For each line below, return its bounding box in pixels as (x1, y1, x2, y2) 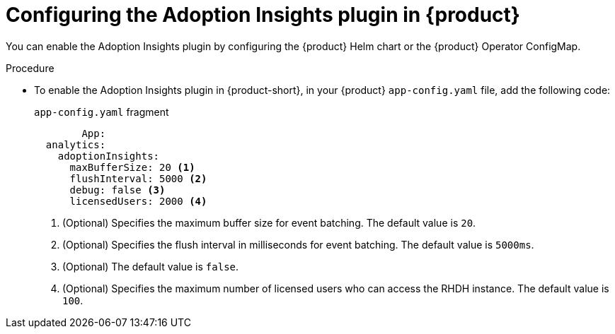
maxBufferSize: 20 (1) (69, 161, 195, 173)
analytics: (45, 138, 106, 150)
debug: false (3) (69, 184, 166, 196)
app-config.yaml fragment (34, 105, 169, 118)
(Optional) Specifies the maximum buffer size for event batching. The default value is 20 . (62, 216, 476, 229)
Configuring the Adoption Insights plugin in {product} (6, 3, 520, 27)
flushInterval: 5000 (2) (69, 172, 207, 184)
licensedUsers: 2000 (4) (69, 195, 207, 207)
